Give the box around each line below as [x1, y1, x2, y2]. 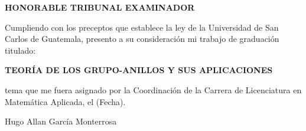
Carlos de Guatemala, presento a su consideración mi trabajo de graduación [5, 32, 279, 45]
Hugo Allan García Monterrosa [5, 115, 117, 127]
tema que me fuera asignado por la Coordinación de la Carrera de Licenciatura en [5, 83, 302, 96]
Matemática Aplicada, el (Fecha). [5, 95, 126, 107]
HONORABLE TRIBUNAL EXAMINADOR [5, 1, 195, 13]
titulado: [5, 44, 36, 56]
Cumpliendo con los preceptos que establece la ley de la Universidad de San [5, 21, 279, 33]
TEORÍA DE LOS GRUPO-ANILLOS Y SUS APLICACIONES [5, 64, 273, 76]
